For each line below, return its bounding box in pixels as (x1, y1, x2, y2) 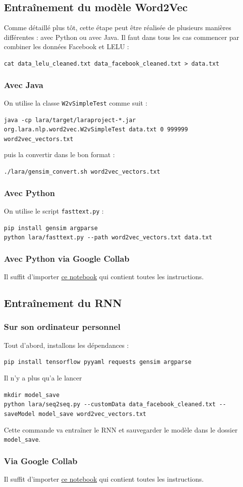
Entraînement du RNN (4, 295, 122, 310)
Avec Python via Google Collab (4, 252, 130, 264)
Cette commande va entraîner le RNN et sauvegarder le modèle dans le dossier (4, 424, 238, 434)
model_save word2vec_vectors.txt (38, 410, 146, 417)
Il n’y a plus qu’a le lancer (4, 372, 82, 382)
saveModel (4, 410, 35, 417)
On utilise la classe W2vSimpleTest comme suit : (4, 97, 147, 108)
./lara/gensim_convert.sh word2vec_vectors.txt (4, 168, 161, 176)
